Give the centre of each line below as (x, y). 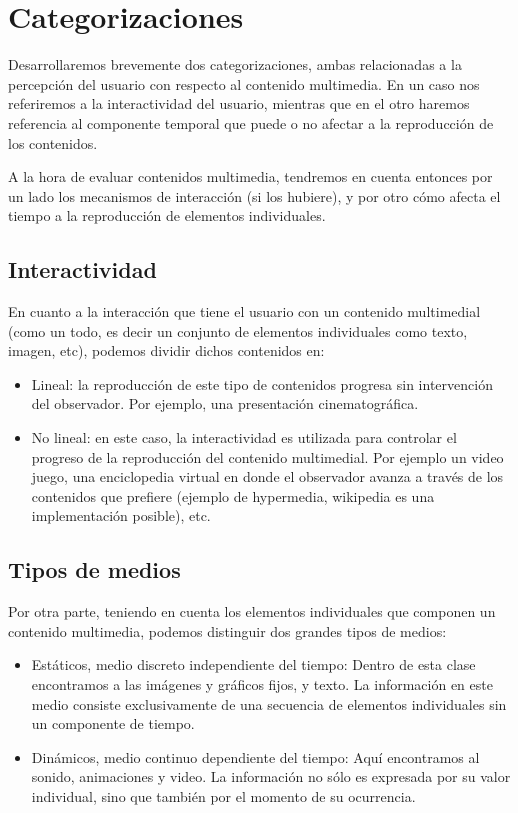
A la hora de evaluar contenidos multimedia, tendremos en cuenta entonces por (250, 176)
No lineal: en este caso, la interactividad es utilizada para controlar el (244, 437)
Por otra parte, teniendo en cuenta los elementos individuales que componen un (252, 611)
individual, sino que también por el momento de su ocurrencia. (223, 795)
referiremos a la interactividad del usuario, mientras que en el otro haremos (239, 103)
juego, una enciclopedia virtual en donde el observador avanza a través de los (267, 476)
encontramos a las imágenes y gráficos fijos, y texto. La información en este (262, 684)
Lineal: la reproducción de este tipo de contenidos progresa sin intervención (262, 383)
